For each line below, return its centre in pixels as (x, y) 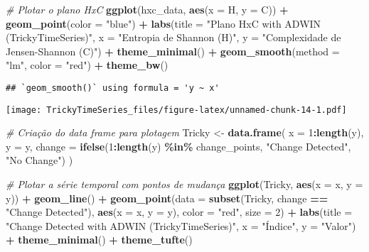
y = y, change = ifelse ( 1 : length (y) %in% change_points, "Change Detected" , (178, 146)
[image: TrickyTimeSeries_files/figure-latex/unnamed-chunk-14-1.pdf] (176, 110)
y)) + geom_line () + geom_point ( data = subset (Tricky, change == (167, 198)
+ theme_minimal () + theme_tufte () (99, 240)
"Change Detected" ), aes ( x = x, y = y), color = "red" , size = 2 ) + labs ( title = (179, 212)
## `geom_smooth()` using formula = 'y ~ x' (113, 88)
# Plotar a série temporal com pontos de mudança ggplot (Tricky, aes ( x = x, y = (184, 184)
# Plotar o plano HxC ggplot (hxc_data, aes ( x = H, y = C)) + (147, 9)
